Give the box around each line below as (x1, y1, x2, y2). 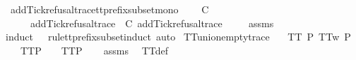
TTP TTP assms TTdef (20, 43, 169, 57)
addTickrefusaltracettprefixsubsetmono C (10, 2, 209, 16)
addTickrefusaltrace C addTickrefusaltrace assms (30, 15, 274, 30)
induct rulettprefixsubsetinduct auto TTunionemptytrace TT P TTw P (6, 29, 351, 44)
